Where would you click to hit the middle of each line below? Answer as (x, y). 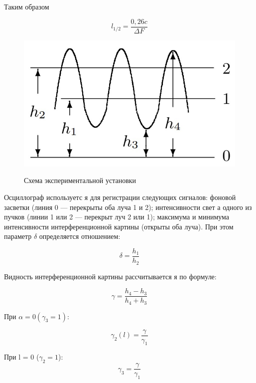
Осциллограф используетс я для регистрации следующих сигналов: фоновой (120, 197)
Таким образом (27, 6)
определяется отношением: (80, 236)
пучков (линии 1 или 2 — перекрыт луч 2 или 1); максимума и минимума (117, 217)
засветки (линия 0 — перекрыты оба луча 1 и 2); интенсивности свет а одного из (128, 207)
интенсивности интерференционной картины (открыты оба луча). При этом (119, 226)
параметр (18, 236)
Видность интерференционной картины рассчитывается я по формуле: (110, 276)
